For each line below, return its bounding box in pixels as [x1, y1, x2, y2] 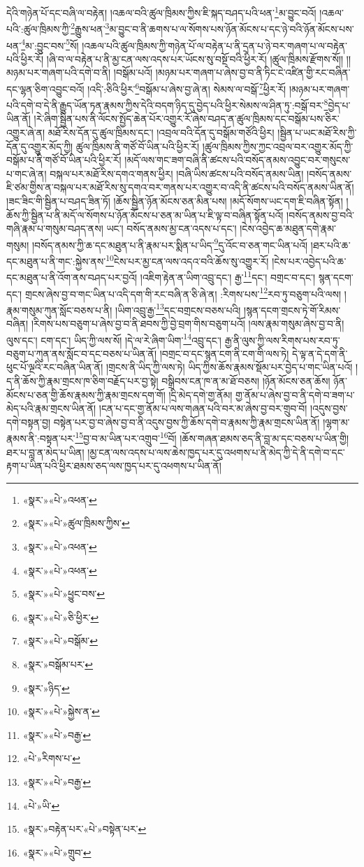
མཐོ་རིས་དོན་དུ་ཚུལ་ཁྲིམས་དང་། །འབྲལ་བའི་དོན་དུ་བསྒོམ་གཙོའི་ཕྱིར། [48, 125, 275, 140]
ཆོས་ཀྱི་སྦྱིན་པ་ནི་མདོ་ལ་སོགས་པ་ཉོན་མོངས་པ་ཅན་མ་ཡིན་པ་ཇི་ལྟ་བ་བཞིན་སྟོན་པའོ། [6, 207, 284, 222]
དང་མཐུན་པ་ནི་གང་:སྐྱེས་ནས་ [6, 253, 106, 268]
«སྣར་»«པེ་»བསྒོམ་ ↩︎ [22, 633, 98, 648]
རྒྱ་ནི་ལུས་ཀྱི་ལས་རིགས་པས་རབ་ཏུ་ [224, 332, 340, 347]
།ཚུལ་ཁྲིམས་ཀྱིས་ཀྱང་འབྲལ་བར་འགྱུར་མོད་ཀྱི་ [202, 139, 354, 153]
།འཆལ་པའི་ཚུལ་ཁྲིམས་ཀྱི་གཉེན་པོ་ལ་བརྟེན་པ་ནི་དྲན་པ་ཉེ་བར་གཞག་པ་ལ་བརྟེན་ [82, 38, 347, 52]
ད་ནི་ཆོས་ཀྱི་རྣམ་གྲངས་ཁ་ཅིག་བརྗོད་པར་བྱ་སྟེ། [6, 374, 159, 388]
